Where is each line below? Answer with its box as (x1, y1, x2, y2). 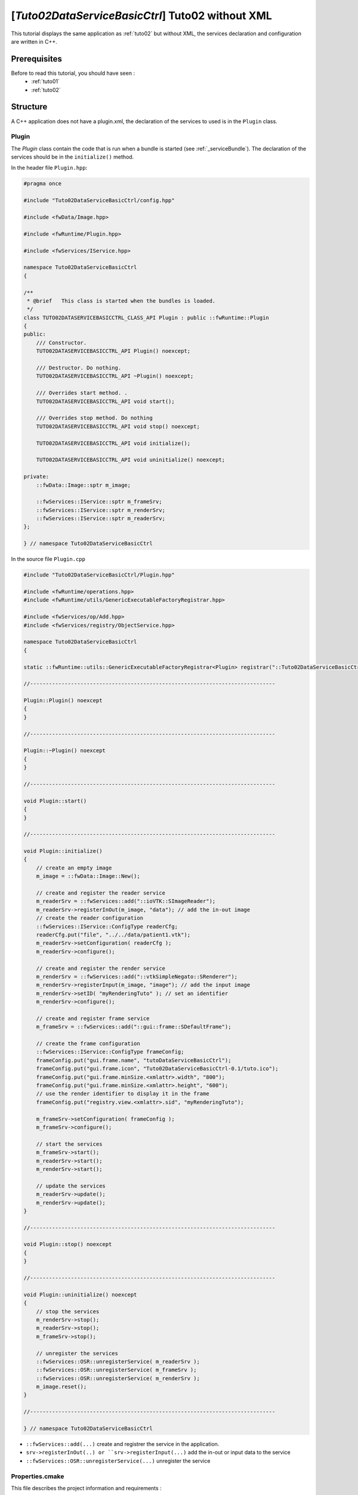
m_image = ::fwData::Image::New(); (36, 873, 140, 880)
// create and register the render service (36, 965, 165, 972)
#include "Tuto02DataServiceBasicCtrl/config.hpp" (23, 197, 175, 204)
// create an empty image (36, 864, 112, 871)
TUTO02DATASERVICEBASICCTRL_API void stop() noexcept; (36, 423, 200, 430)
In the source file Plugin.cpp (11, 556, 86, 563)
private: (23, 473, 50, 480)
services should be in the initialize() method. (11, 153, 134, 161)
